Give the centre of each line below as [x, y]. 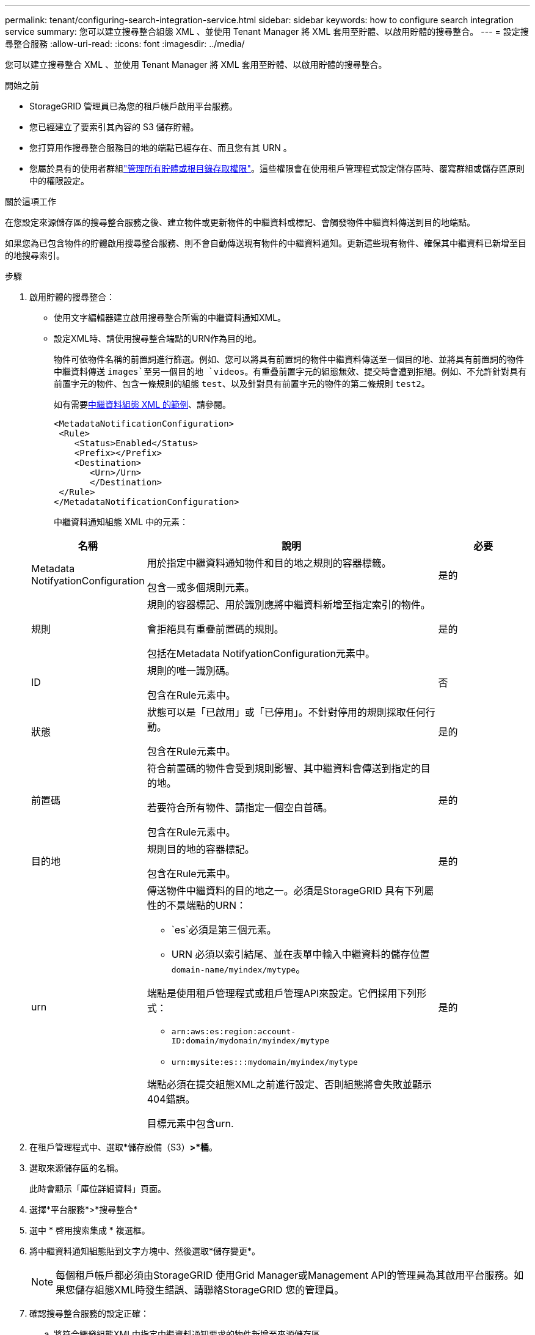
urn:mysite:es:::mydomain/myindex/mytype [264, 1062]
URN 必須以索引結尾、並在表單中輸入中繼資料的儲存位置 [300, 954]
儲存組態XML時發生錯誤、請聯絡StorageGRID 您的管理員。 [210, 1290]
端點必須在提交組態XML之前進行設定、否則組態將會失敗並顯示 [289, 1084]
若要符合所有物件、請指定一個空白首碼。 [240, 807]
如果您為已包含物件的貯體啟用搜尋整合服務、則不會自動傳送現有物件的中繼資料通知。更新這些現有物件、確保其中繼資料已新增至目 [266, 243]
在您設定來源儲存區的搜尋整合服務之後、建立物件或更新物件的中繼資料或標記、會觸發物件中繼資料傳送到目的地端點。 [240, 222]
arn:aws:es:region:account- [234, 1032]
